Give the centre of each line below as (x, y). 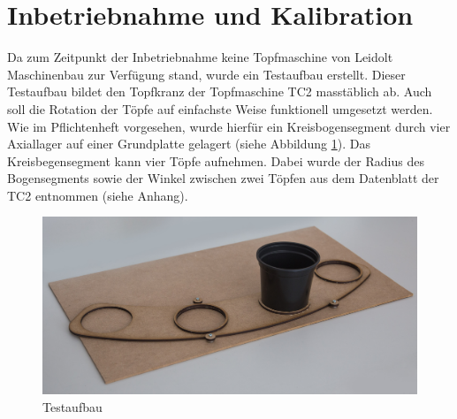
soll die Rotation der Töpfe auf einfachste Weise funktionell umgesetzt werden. (220, 108)
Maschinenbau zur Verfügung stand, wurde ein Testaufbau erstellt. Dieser (206, 74)
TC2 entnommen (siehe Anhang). (98, 195)
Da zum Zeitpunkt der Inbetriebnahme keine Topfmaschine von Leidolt (200, 57)
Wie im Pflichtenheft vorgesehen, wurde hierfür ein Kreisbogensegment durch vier (229, 126)
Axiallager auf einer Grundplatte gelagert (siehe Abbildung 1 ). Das (189, 144)
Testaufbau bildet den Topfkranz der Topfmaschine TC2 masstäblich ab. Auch (220, 91)
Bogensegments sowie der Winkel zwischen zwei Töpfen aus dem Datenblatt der (223, 178)
